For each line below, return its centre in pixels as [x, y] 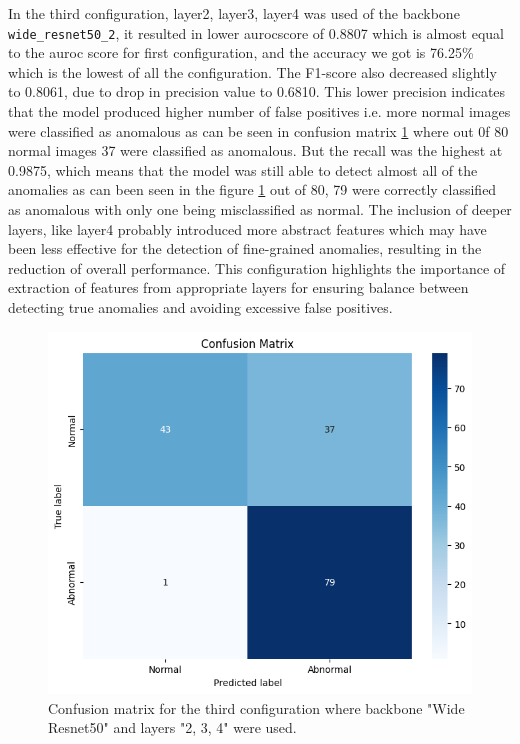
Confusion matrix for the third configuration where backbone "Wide [256, 707]
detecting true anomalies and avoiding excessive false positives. [200, 306]
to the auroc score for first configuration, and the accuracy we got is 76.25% [241, 52]
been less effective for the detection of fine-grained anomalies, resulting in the [245, 248]
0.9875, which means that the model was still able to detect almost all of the [243, 169]
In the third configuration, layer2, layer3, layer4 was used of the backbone [234, 13]
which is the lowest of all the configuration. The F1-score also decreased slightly [252, 71]
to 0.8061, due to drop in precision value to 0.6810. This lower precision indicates [257, 91]
